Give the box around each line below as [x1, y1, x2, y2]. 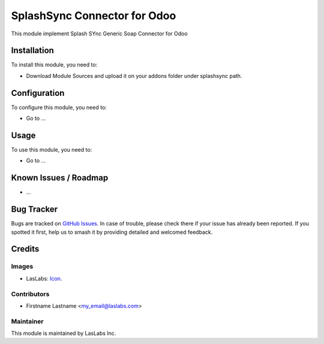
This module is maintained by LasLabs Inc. [11, 330, 116, 337]
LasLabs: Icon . [26, 274, 62, 282]
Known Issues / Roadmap [11, 173, 109, 183]
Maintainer [11, 317, 44, 325]
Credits [11, 244, 40, 254]
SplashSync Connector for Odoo [11, 9, 176, 22]
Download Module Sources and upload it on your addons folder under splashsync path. [26, 72, 242, 79]
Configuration [11, 87, 65, 98]
